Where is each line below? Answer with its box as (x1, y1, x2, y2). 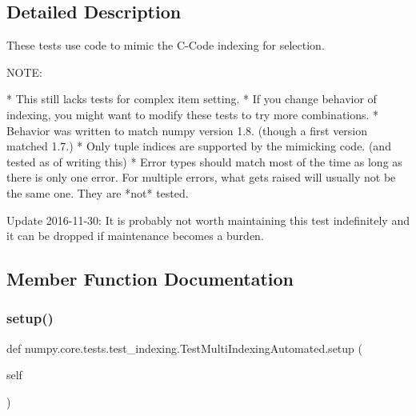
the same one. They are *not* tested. (6, 184, 189, 201)
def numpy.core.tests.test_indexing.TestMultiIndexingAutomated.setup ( (6, 339, 362, 356)
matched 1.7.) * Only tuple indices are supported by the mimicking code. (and (6, 138, 391, 154)
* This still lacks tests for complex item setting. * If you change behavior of (6, 90, 377, 107)
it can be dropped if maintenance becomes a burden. (6, 227, 264, 244)
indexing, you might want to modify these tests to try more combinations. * (6, 106, 379, 122)
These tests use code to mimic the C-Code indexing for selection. (6, 37, 325, 54)
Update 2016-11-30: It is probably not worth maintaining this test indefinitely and (6, 211, 410, 228)
